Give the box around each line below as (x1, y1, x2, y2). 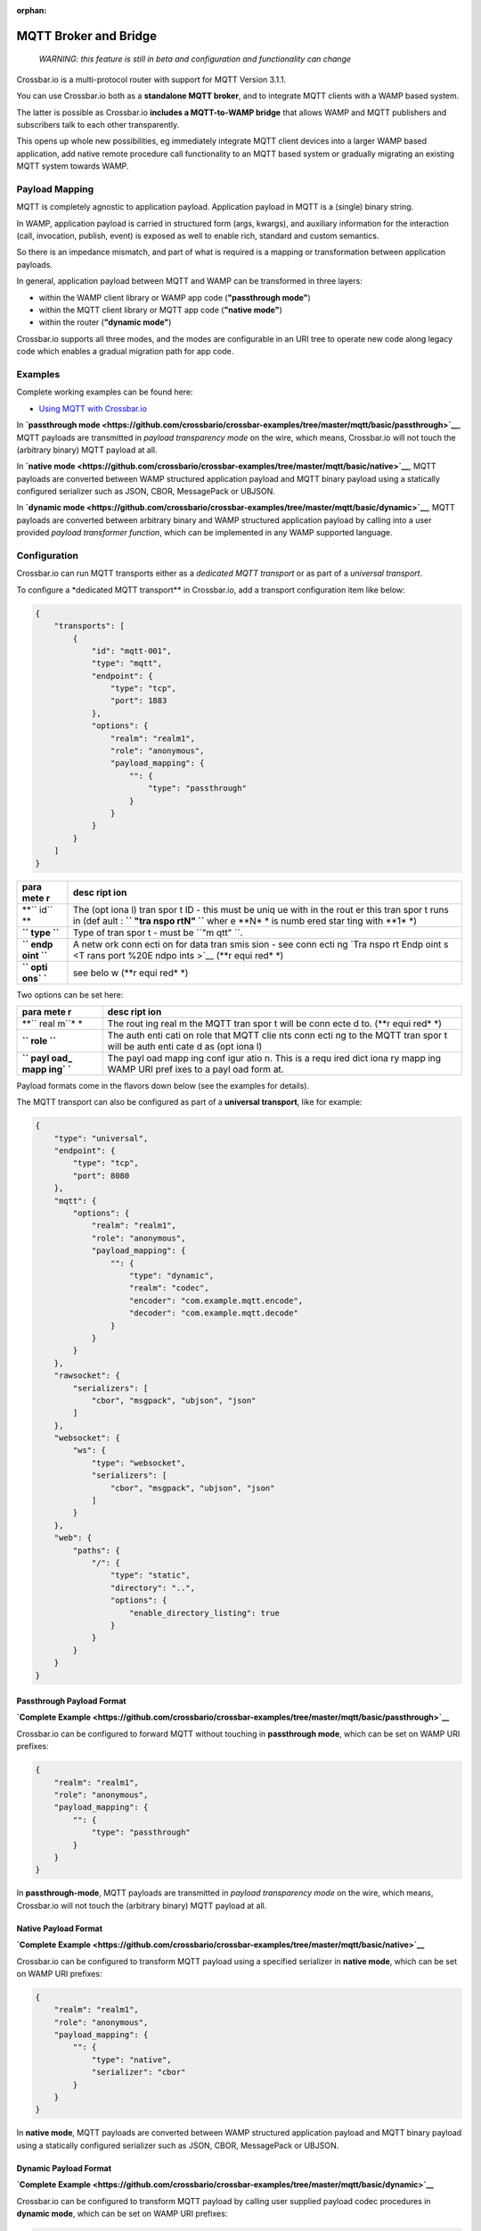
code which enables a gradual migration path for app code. (16, 346, 234, 357)
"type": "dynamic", (129, 1271, 214, 1281)
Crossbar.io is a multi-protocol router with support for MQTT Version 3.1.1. (16, 74, 287, 85)
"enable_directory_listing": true (129, 1607, 280, 1618)
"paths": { (72, 1545, 120, 1555)
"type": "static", (110, 1571, 191, 1580)
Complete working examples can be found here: (16, 386, 193, 397)
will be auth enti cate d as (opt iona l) (107, 1040, 263, 1052)
